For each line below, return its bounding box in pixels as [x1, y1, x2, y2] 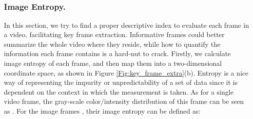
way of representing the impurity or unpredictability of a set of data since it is [4, 77, 238, 87]
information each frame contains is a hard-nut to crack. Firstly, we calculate [4, 48, 231, 59]
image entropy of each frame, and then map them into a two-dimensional [4, 58, 222, 68]
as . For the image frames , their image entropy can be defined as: [4, 105, 201, 116]
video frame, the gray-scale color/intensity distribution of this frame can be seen [4, 96, 244, 106]
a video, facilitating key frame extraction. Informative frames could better [4, 29, 225, 40]
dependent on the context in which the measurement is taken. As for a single [4, 86, 234, 97]
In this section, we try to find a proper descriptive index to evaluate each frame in [4, 20, 249, 30]
